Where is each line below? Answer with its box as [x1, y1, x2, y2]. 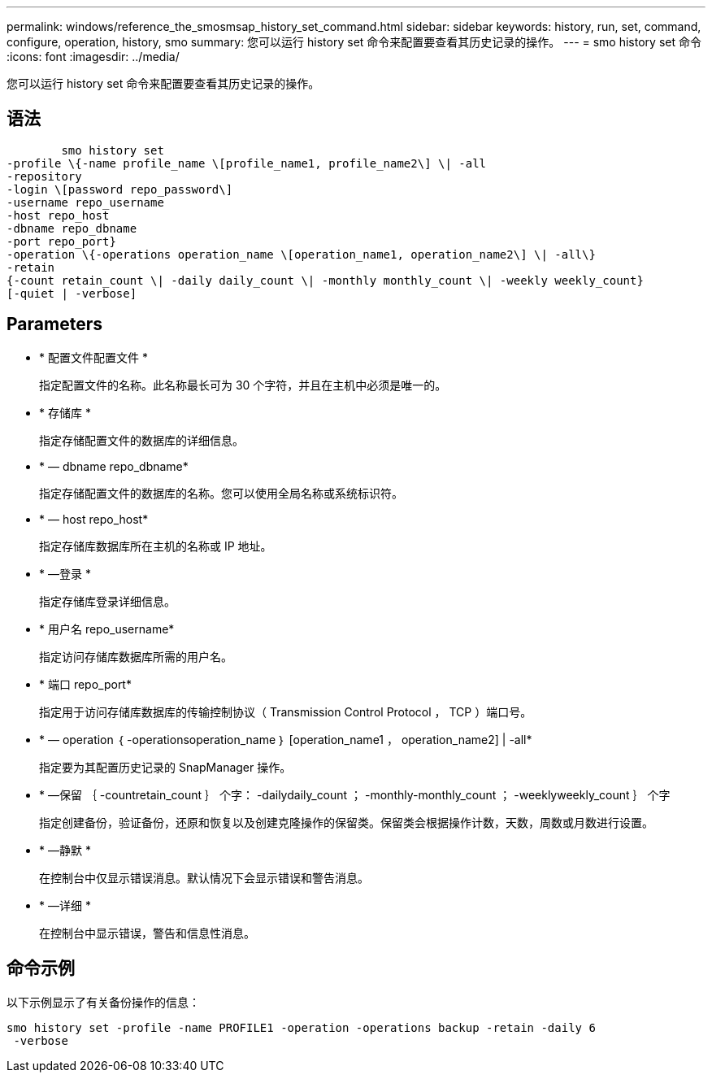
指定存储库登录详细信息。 [39, 594, 176, 608]
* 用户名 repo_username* [39, 621, 175, 636]
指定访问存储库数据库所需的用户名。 [39, 649, 232, 663]
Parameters [7, 314, 102, 335]
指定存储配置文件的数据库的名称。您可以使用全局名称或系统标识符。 [39, 485, 403, 500]
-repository [7, 169, 82, 183]
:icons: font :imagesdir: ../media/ [7, 50, 180, 63]
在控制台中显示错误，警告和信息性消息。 [39, 925, 255, 940]
